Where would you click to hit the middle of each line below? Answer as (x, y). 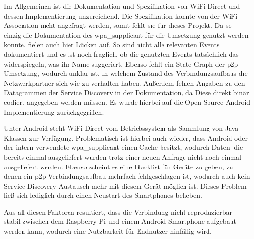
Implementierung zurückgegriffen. (54, 111)
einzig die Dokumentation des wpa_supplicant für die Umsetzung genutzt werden (126, 35)
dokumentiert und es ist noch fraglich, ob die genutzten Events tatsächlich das (121, 54)
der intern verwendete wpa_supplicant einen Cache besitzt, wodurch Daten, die (124, 147)
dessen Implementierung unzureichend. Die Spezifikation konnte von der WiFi (121, 15)
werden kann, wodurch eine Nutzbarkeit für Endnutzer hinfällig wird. (108, 231)
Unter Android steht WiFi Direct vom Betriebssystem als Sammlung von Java (121, 128)
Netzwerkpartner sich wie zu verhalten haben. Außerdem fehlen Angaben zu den (125, 83)
